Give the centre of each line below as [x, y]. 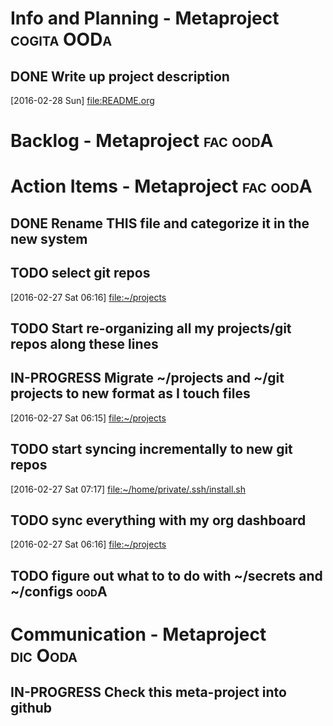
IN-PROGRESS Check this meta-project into [148, 692]
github [31, 708]
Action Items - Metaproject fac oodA [161, 186]
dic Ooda [44, 655]
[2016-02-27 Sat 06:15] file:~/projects [88, 418]
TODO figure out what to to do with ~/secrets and [166, 575]
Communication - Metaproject [138, 634]
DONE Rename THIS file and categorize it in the [160, 223]
